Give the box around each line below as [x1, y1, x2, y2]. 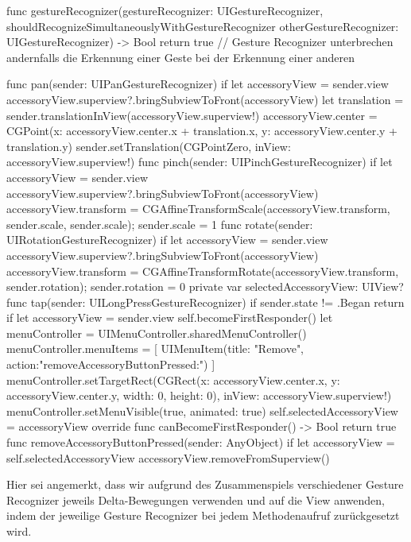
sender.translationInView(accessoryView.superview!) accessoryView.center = [6, 106, 378, 123]
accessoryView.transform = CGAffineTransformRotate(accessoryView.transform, [6, 262, 399, 279]
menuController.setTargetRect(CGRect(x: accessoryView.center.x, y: [6, 371, 340, 388]
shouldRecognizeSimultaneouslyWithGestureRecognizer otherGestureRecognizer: [6, 17, 399, 34]
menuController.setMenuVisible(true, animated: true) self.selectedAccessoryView [6, 402, 398, 419]
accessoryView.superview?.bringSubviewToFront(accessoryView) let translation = [6, 91, 404, 107]
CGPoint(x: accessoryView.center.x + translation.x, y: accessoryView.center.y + [6, 122, 398, 139]
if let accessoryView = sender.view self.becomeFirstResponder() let [6, 309, 333, 326]
